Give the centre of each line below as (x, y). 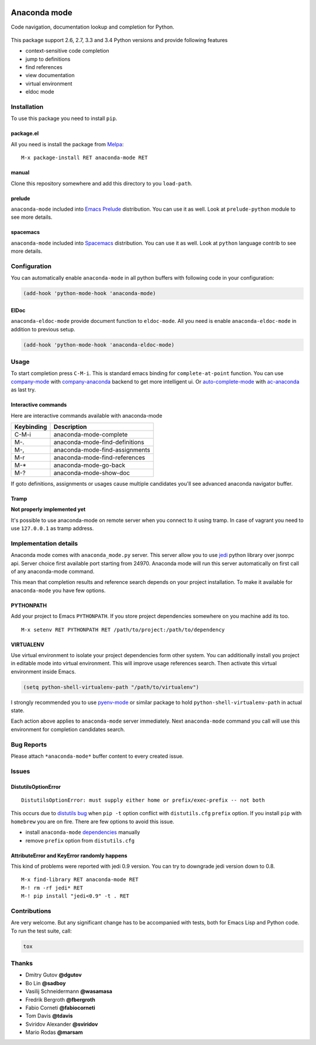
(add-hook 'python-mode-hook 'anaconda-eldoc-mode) (99, 345)
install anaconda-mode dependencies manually (83, 832)
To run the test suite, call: (41, 931)
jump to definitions (48, 59)
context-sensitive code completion (67, 51)
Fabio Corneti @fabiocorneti (60, 1008)
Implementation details (44, 543)
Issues (20, 771)
